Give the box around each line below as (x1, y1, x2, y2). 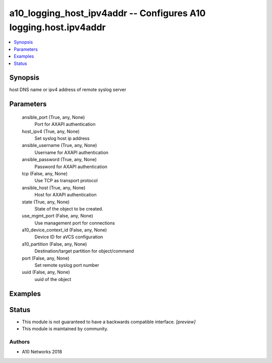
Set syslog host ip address (34, 135, 90, 141)
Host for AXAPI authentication (34, 192, 97, 198)
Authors (9, 338, 30, 345)
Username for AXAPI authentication (34, 149, 108, 156)
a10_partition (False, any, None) (22, 241, 87, 247)
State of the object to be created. (34, 205, 103, 211)
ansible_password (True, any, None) (22, 157, 97, 163)
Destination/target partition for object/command (34, 248, 134, 254)
